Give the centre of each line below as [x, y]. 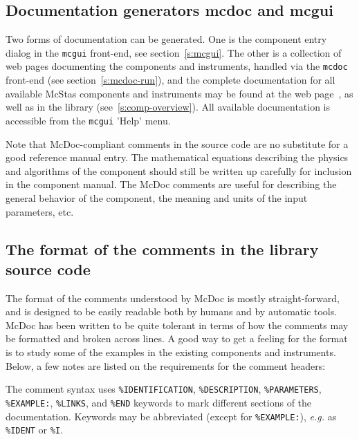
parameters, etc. [40, 211]
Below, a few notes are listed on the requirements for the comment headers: [166, 365]
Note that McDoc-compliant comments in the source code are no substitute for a [177, 143]
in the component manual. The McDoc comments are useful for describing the [171, 184]
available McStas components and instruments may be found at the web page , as [179, 93]
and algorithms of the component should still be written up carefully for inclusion [179, 170]
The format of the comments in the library [162, 249]
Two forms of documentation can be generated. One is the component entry [166, 39]
